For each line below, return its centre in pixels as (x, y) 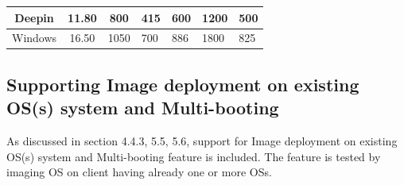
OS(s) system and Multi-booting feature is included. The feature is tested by (194, 156)
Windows (35, 38)
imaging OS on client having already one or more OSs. (139, 172)
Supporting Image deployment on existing (183, 84)
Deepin (34, 17)
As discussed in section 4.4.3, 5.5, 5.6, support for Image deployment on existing (202, 141)
